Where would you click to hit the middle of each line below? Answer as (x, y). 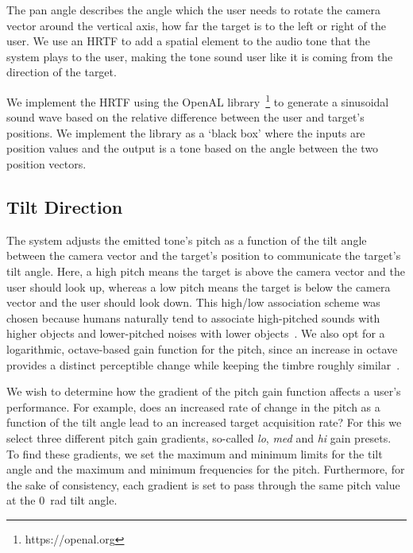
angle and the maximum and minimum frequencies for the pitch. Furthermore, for (206, 469)
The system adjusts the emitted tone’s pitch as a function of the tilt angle (187, 240)
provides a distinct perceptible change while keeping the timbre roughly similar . (203, 364)
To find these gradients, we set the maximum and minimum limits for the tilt (195, 453)
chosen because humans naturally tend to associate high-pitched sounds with (193, 317)
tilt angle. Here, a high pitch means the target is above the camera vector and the (206, 271)
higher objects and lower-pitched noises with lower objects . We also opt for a (196, 333)
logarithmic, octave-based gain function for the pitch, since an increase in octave (202, 348)
